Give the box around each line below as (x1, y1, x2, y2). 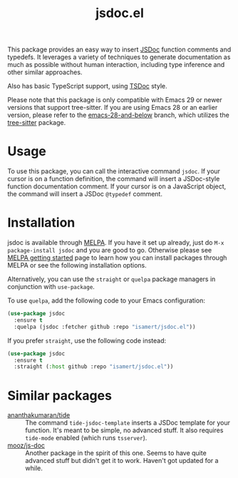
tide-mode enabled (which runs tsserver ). (25, 434, 148, 442)
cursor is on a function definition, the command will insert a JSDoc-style (7, 175, 220, 183)
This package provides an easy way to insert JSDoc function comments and (7, 45, 232, 54)
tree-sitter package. (7, 118, 66, 127)
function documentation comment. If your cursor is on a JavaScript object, (7, 182, 227, 190)
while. (25, 464, 43, 472)
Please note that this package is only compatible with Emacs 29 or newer (7, 96, 222, 104)
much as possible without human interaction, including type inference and (7, 61, 225, 69)
